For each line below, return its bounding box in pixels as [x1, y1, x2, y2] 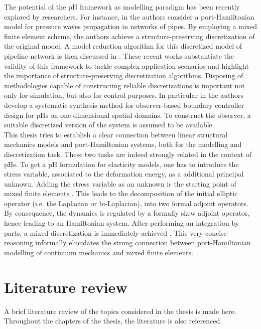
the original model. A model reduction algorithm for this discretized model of [4, 41, 242, 51]
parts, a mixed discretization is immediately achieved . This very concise [4, 227, 227, 238]
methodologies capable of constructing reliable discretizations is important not [4, 80, 245, 90]
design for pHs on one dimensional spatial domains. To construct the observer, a [4, 109, 251, 120]
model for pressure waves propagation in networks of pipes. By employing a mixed [4, 21, 257, 32]
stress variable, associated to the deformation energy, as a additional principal [4, 169, 244, 179]
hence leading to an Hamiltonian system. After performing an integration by [4, 218, 239, 228]
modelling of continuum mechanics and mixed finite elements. [4, 247, 193, 257]
